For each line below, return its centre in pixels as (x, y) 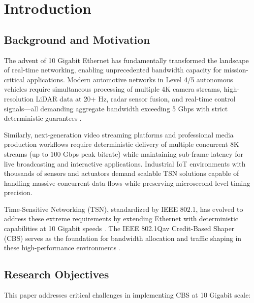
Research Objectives (57, 274)
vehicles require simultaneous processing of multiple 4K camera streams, (113, 89)
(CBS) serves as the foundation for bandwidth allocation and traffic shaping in (123, 238)
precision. (18, 192)
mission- (236, 70)
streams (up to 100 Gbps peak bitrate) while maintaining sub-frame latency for (124, 153)
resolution (19, 98)
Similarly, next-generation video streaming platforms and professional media (119, 134)
